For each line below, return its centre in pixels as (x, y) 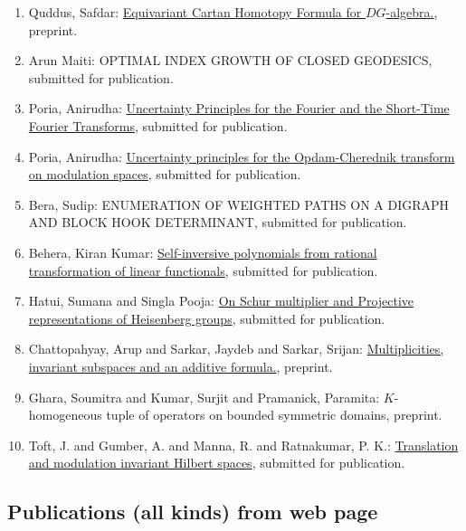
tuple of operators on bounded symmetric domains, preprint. (274, 415)
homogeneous (65, 415)
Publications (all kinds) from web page (193, 512)
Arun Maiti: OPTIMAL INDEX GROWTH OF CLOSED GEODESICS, (230, 60)
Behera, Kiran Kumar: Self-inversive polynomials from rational (203, 252)
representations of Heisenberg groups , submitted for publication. (207, 318)
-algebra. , (412, 12)
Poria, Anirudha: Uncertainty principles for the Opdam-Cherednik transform (242, 156)
